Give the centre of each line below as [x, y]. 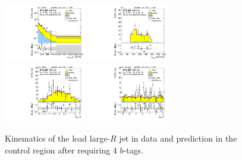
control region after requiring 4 [61, 150]
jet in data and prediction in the [178, 138]
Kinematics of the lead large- [58, 138]
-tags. [133, 150]
